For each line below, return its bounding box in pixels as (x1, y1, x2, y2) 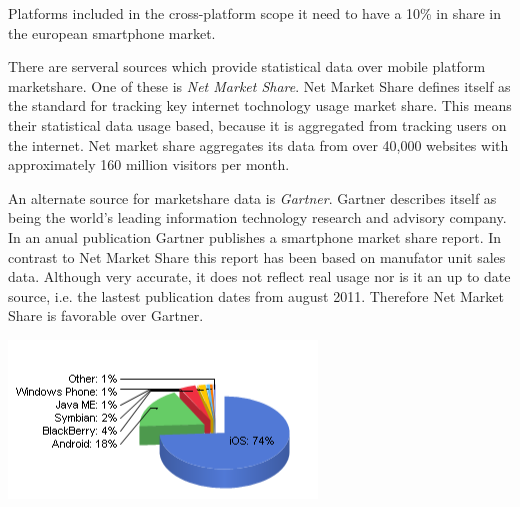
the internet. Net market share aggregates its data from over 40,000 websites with (8, 134, 509, 155)
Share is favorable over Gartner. (8, 305, 204, 326)
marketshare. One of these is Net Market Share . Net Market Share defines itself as (8, 75, 511, 96)
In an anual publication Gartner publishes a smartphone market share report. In (8, 226, 502, 247)
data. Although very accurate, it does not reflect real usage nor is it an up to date (8, 266, 511, 287)
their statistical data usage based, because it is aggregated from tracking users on (8, 114, 507, 135)
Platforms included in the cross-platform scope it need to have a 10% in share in (8, 3, 502, 23)
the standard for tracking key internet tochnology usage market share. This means (8, 95, 512, 116)
